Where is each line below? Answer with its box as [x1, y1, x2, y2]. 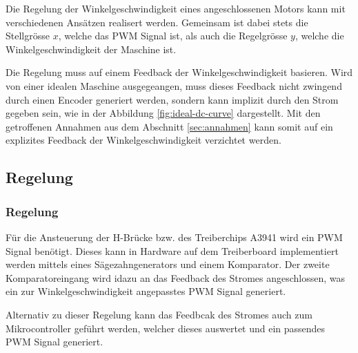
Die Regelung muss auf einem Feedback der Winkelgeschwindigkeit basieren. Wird [6, 65, 353, 79]
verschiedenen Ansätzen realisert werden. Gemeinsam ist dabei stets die [6, 15, 308, 29]
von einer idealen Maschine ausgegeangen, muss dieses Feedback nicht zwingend [6, 78, 342, 93]
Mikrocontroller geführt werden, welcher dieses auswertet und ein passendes [6, 321, 326, 335]
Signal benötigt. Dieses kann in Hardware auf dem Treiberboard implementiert [6, 243, 339, 258]
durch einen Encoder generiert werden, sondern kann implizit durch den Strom [6, 92, 339, 106]
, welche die [295, 28, 344, 43]
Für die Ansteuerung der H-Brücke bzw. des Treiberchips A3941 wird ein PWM [6, 229, 343, 244]
